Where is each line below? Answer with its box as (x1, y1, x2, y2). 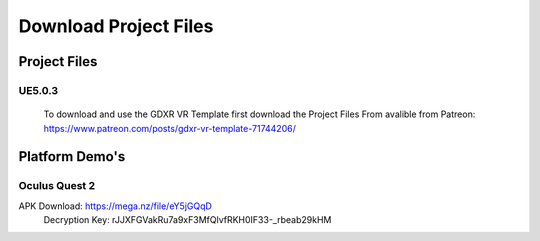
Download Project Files (18, 15, 214, 37)
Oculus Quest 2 (18, 179, 96, 193)
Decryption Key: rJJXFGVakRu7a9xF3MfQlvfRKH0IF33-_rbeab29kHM (43, 214, 332, 226)
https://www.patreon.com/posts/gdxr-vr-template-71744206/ (43, 122, 297, 134)
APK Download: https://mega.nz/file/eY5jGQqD (18, 200, 212, 212)
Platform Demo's (18, 148, 126, 165)
